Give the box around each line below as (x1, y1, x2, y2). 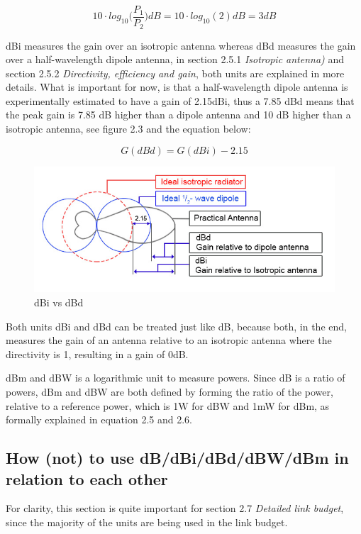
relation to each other (6, 467, 168, 489)
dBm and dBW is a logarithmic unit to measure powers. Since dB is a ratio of (6, 370, 345, 385)
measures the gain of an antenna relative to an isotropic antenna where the (6, 333, 332, 347)
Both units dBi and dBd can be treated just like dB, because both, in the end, (6, 318, 347, 333)
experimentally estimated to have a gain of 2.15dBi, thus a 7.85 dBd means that (6, 93, 355, 108)
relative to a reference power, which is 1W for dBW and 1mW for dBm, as (6, 398, 330, 413)
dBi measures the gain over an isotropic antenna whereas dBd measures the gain (6, 38, 356, 52)
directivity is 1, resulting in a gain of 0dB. (6, 346, 189, 361)
